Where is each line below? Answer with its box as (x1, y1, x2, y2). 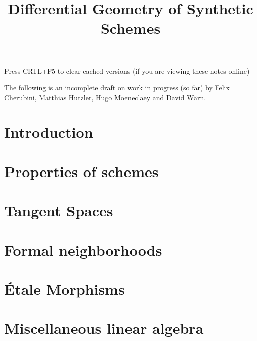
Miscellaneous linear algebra (4, 318, 204, 338)
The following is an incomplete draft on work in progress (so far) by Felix (4, 82, 230, 93)
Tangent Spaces (4, 200, 113, 221)
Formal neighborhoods (4, 239, 162, 260)
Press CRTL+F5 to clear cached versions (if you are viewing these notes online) (4, 65, 250, 76)
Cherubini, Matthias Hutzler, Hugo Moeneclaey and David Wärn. (4, 92, 206, 102)
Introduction (4, 121, 93, 142)
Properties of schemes (4, 160, 159, 181)
